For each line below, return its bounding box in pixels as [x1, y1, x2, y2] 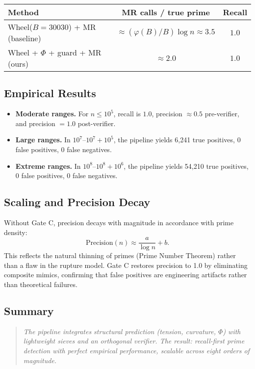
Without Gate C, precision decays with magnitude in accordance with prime [4, 217, 234, 227]
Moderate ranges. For [15, 108, 89, 119]
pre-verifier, [204, 108, 239, 119]
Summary [4, 303, 54, 318]
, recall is [113, 108, 141, 119]
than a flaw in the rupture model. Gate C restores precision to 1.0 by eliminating [4, 260, 248, 270]
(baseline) [8, 32, 41, 44]
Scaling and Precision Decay [4, 194, 151, 210]
